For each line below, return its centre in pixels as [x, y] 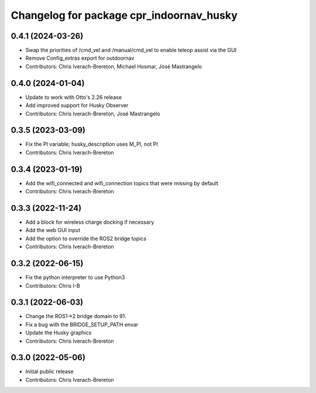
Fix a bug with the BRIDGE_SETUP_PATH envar [82, 324]
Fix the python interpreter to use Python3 [75, 278]
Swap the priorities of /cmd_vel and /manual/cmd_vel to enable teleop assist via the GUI [131, 50]
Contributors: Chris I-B [53, 286]
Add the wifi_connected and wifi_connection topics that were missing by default [122, 183]
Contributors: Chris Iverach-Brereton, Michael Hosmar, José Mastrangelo [114, 66]
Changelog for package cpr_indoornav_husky [124, 15]
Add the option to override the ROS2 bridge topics [86, 238]
